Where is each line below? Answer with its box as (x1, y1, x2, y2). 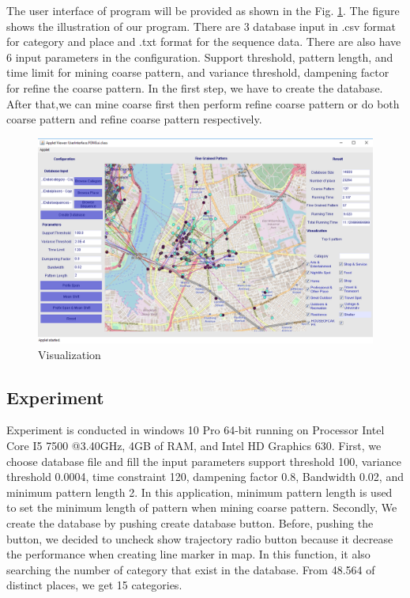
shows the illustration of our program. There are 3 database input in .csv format (6, 17, 397, 34)
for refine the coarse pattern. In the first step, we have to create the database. (6, 79, 383, 96)
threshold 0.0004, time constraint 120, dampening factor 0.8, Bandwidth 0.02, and (6, 468, 404, 485)
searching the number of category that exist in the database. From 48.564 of (6, 561, 375, 577)
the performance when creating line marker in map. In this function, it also (6, 546, 371, 562)
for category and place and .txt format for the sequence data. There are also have (6, 33, 401, 50)
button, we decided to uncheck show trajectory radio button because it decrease (6, 530, 393, 547)
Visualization (38, 346, 101, 362)
